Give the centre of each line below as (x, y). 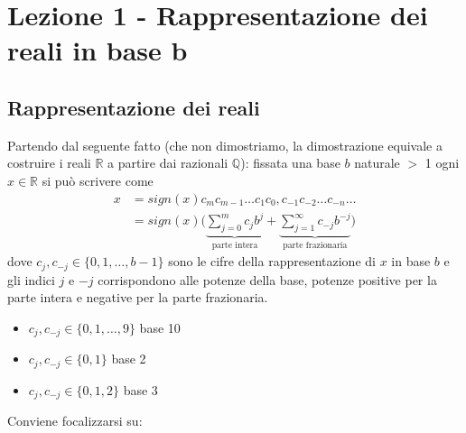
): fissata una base (290, 163)
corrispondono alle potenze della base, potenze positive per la (267, 279)
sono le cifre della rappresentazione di (272, 261)
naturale (377, 163)
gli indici (31, 279)
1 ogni (442, 163)
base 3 (140, 389)
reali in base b (98, 50)
